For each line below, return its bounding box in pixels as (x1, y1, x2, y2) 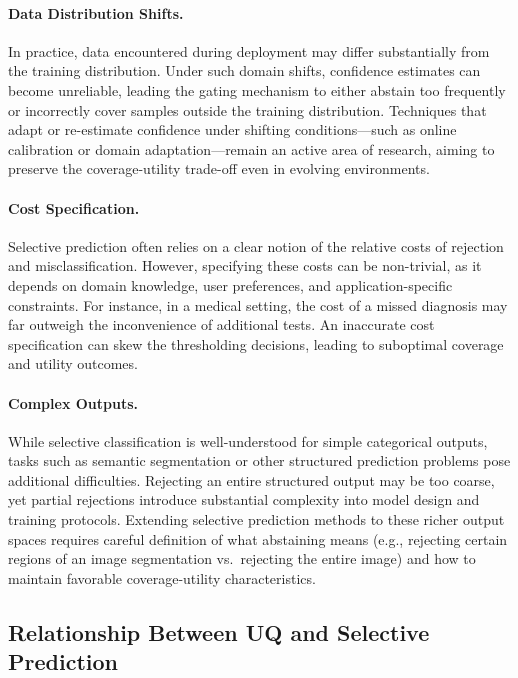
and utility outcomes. (8, 353, 138, 374)
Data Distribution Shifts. (8, 2, 184, 23)
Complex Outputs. (8, 392, 139, 413)
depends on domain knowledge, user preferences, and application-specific (8, 274, 453, 295)
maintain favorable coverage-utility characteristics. (8, 567, 316, 588)
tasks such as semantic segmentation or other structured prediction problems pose (8, 450, 511, 471)
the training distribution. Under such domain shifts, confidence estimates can (8, 60, 481, 81)
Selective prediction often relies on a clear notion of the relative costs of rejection (8, 235, 504, 256)
